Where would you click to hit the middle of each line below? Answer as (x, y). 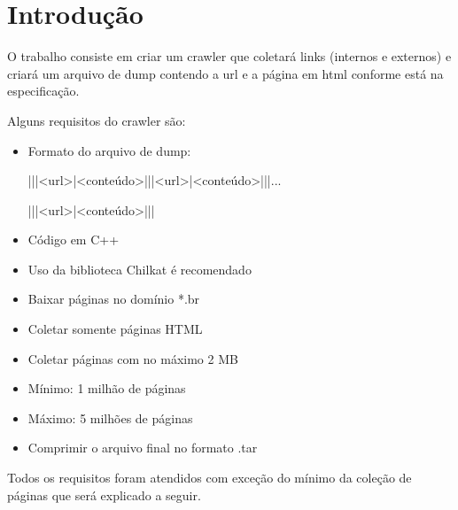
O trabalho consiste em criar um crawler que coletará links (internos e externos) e (229, 56)
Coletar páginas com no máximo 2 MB (133, 358)
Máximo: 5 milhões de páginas (110, 417)
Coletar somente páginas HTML (115, 329)
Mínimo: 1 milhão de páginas (107, 388)
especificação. (43, 91)
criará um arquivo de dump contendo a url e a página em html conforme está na (225, 73)
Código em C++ (74, 240)
